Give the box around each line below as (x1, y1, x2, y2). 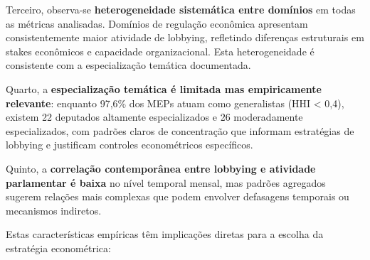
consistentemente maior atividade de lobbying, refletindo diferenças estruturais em (6, 30, 364, 45)
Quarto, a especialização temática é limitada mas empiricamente (6, 81, 322, 96)
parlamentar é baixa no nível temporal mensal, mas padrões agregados (6, 175, 326, 190)
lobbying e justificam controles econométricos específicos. (6, 137, 253, 152)
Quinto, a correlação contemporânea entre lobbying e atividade (6, 161, 316, 175)
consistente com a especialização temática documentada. (6, 58, 251, 72)
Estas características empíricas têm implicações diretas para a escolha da (6, 227, 324, 242)
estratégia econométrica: (6, 240, 111, 255)
